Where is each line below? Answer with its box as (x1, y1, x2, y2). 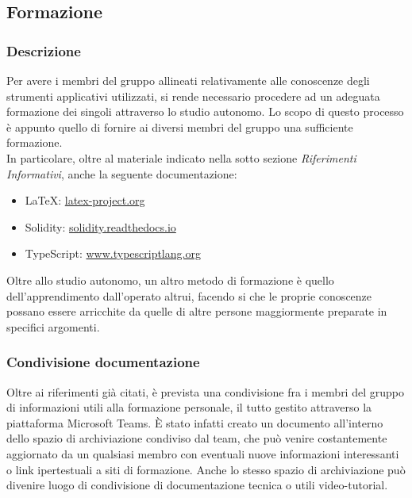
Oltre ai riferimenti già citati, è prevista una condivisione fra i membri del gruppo (6, 383, 404, 400)
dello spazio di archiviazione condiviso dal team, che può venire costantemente (6, 430, 387, 446)
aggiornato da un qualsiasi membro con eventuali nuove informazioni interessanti (6, 445, 399, 462)
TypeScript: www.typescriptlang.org (25, 245, 201, 262)
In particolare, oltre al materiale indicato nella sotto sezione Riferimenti (6, 149, 356, 166)
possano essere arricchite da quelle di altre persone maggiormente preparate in (6, 303, 387, 320)
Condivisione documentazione (6, 352, 200, 372)
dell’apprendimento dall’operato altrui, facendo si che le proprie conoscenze (6, 287, 372, 304)
